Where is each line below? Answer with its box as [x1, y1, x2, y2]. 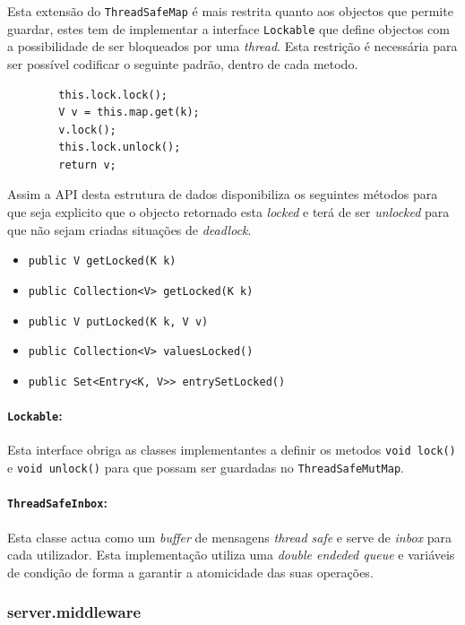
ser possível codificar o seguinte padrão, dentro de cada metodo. [7, 54, 358, 73]
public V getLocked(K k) [28, 255, 177, 268]
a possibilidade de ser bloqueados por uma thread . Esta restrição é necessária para [7, 37, 458, 56]
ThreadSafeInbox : [7, 493, 108, 512]
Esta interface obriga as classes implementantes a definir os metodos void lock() [7, 440, 456, 459]
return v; [58, 158, 116, 171]
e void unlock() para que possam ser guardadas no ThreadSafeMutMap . [7, 458, 404, 477]
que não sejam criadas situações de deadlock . [7, 220, 252, 239]
